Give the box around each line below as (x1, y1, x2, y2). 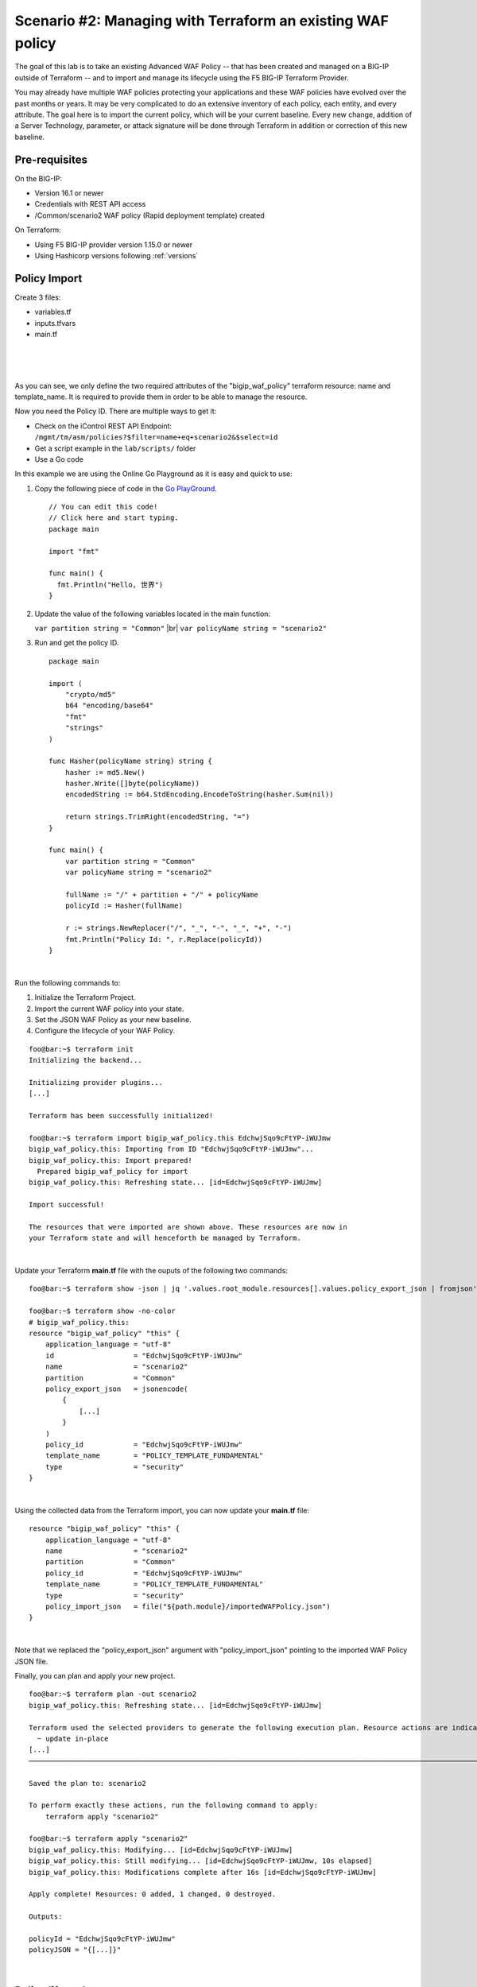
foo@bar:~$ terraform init (29, 1044, 134, 1053)
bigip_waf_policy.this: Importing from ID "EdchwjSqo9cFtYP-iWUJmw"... (29, 1145, 314, 1154)
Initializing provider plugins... (29, 1078, 163, 1086)
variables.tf (34, 307, 72, 317)
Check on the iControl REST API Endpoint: (34, 421, 173, 431)
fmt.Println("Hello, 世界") (56, 580, 164, 589)
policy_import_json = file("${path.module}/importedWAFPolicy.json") (45, 1602, 331, 1611)
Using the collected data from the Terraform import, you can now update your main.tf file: (14, 1505, 310, 1515)
